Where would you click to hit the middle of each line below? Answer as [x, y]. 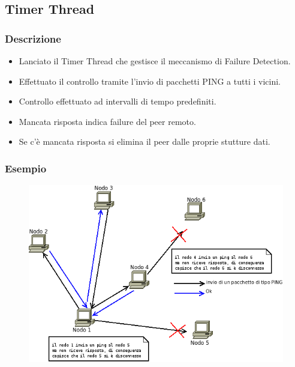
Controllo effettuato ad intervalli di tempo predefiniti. [118, 101]
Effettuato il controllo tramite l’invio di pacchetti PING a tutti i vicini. [150, 81]
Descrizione [33, 38]
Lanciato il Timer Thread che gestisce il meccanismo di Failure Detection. [155, 61]
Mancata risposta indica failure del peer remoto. [107, 121]
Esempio [26, 168]
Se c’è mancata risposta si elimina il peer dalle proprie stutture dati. [145, 141]
